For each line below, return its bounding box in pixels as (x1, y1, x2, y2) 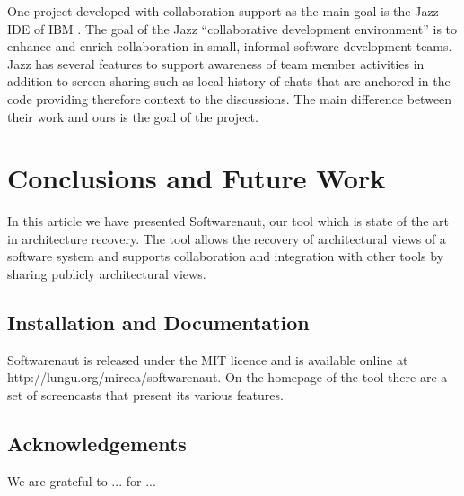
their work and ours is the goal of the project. (7, 107, 258, 126)
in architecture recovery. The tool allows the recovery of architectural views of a (7, 229, 446, 248)
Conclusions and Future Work (7, 160, 386, 196)
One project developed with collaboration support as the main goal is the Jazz (7, 2, 439, 20)
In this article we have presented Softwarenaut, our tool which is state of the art (7, 212, 450, 231)
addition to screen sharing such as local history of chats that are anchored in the (7, 72, 451, 91)
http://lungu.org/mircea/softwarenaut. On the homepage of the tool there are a (7, 368, 448, 387)
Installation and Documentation (7, 309, 310, 336)
